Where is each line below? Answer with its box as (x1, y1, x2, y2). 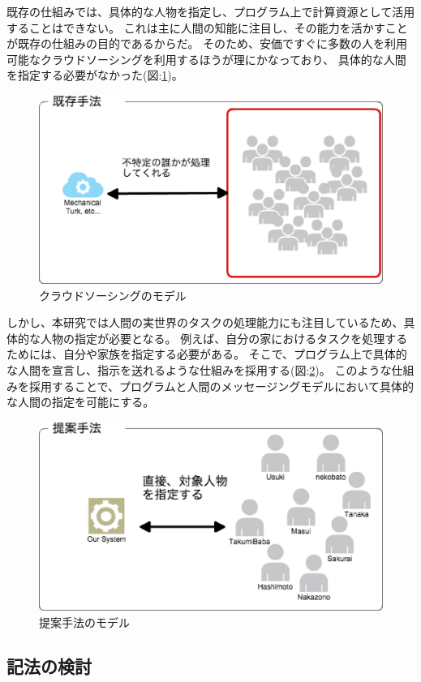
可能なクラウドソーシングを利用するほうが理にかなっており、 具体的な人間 (6, 50, 406, 67)
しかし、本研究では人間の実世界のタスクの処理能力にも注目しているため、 (6, 314, 404, 331)
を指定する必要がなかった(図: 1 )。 (6, 66, 183, 84)
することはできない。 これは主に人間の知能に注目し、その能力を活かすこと (6, 19, 408, 36)
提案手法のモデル (39, 613, 130, 630)
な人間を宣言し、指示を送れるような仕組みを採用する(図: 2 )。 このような (6, 362, 392, 379)
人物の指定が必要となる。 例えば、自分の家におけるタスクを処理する (40, 329, 408, 346)
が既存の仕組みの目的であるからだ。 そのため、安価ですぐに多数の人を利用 (6, 35, 408, 52)
